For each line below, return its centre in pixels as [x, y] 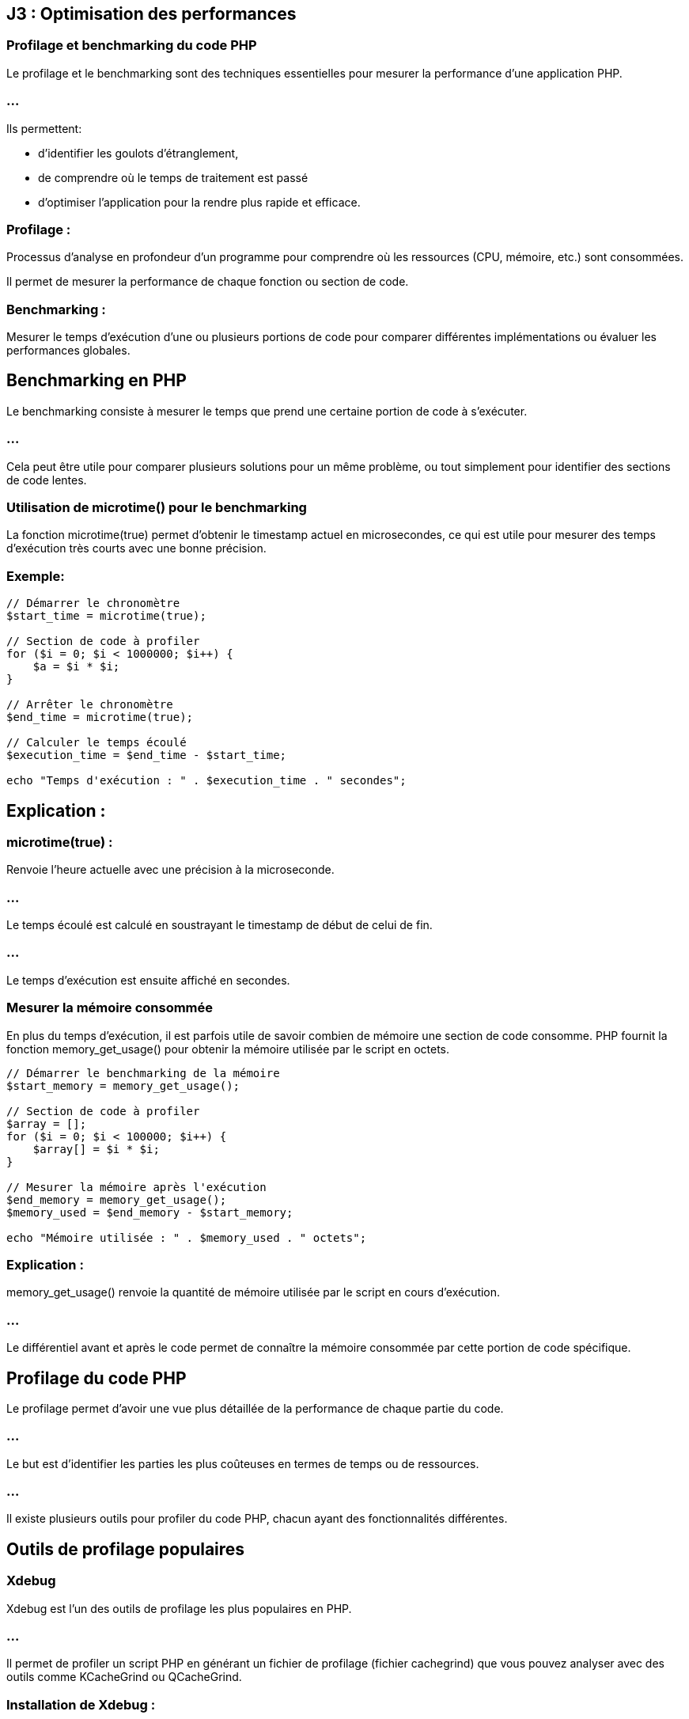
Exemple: [36, 576]
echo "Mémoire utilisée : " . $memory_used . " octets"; [187, 1237]
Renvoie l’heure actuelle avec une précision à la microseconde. [170, 870]
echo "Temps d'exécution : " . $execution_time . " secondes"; [206, 781]
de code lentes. [47, 480]
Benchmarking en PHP [97, 381]
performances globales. [68, 351]
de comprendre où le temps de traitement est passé [173, 177]
